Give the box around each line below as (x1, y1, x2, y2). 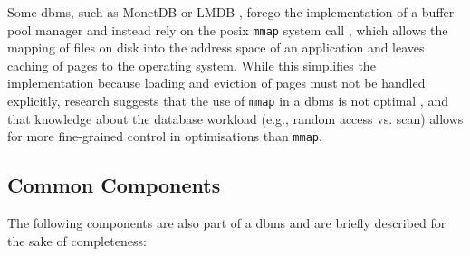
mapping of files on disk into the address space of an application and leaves (7, 38, 425, 57)
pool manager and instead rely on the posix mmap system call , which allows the (7, 20, 448, 39)
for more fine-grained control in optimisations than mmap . (7, 127, 322, 146)
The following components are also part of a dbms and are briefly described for (7, 213, 446, 232)
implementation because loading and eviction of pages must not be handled (7, 73, 426, 92)
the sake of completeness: (7, 231, 147, 250)
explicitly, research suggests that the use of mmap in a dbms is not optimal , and (7, 91, 448, 110)
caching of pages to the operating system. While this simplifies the (7, 55, 376, 74)
